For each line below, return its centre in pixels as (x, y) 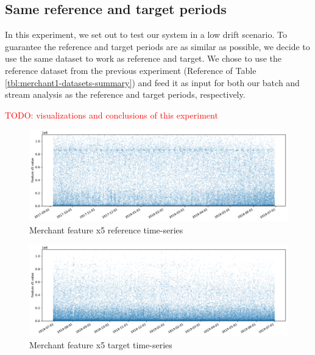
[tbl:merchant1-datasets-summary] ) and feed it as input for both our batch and (152, 82)
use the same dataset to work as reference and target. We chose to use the (143, 58)
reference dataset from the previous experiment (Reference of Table (131, 70)
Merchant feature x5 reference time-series (106, 229)
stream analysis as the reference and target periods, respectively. (125, 94)
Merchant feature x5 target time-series (101, 344)
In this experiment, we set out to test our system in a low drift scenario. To (146, 35)
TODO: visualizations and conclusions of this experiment (111, 115)
